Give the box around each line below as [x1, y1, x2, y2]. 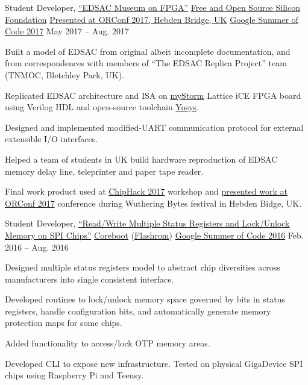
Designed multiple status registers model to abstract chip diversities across [5, 261, 280, 274]
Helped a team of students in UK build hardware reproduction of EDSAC [5, 152, 278, 165]
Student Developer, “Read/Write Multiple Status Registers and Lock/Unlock [5, 217, 290, 230]
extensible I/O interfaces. [5, 133, 98, 145]
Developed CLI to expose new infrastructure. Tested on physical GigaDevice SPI [5, 357, 303, 369]
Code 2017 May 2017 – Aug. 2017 [5, 25, 130, 37]
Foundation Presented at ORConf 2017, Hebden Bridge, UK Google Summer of [5, 13, 298, 25]
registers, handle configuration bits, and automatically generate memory [5, 304, 271, 317]
